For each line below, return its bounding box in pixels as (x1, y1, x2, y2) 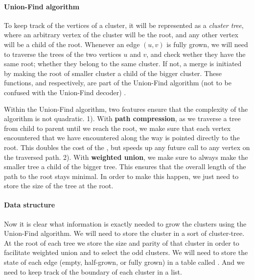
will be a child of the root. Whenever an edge (4, 39, 140, 49)
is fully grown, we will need (166, 39, 248, 49)
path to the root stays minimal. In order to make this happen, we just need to (4, 171, 239, 181)
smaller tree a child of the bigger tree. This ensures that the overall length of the (4, 161, 246, 172)
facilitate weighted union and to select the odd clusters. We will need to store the (4, 247, 248, 257)
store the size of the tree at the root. (4, 180, 114, 191)
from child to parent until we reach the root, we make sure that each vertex (4, 123, 231, 133)
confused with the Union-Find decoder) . (4, 87, 126, 97)
